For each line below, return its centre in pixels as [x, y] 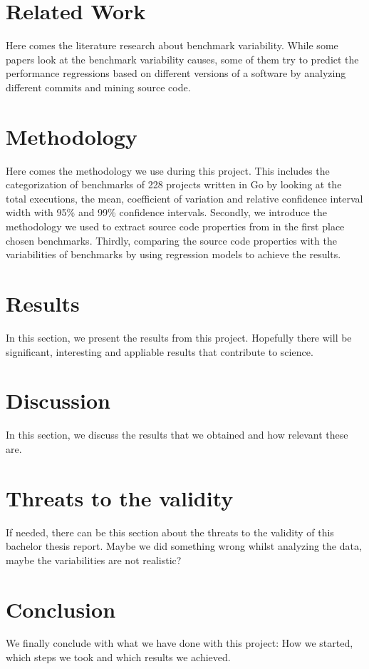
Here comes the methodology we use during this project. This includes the [168, 170]
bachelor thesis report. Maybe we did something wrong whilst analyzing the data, [184, 546]
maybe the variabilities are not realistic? [94, 560]
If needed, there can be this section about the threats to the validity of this [170, 532]
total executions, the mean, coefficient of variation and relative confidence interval [184, 198]
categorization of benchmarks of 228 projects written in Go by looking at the [174, 184]
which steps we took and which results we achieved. [118, 657]
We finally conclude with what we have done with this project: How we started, [180, 643]
